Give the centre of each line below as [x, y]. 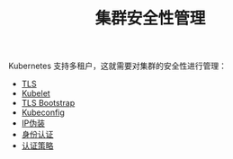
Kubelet [36, 93]
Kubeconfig [43, 112]
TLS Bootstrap [48, 103]
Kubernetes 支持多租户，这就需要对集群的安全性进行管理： [117, 66]
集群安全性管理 [150, 18]
